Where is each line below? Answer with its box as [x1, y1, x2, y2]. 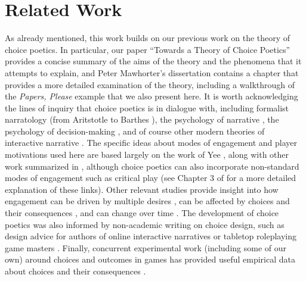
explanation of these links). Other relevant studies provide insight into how [5, 183, 279, 195]
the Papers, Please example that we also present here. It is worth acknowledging [5, 90, 298, 102]
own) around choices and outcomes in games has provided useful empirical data [5, 253, 295, 266]
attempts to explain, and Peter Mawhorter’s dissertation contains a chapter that [5, 66, 299, 79]
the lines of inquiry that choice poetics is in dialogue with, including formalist [5, 101, 289, 114]
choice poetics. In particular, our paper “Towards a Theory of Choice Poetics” [5, 43, 290, 55]
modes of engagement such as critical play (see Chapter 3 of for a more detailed [5, 171, 296, 184]
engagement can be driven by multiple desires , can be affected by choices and [5, 195, 290, 207]
